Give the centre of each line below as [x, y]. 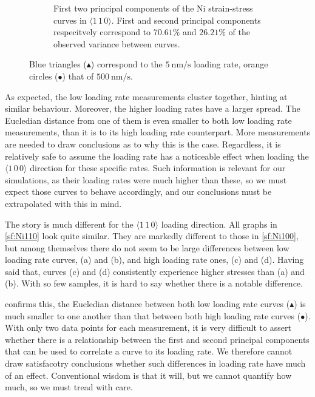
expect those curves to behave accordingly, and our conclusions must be [138, 192]
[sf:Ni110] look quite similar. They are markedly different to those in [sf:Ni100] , [152, 236]
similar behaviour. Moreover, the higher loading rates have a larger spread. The [153, 108]
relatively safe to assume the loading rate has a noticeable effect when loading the [157, 156]
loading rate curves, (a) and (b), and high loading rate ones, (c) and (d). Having [154, 260]
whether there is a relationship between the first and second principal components [157, 339]
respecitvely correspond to [102, 32]
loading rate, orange [231, 64]
